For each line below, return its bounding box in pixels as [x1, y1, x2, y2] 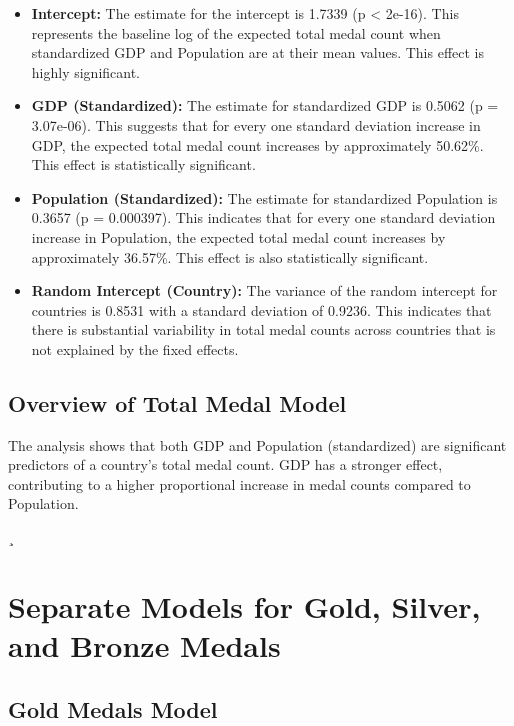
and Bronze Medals [8, 625, 281, 666]
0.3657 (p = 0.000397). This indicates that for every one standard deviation [31, 207, 496, 228]
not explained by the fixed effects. [31, 338, 239, 359]
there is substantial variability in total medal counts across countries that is [31, 319, 496, 340]
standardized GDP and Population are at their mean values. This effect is [31, 42, 485, 63]
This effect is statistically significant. [31, 154, 256, 175]
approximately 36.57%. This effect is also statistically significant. [31, 246, 429, 267]
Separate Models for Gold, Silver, [8, 585, 481, 626]
